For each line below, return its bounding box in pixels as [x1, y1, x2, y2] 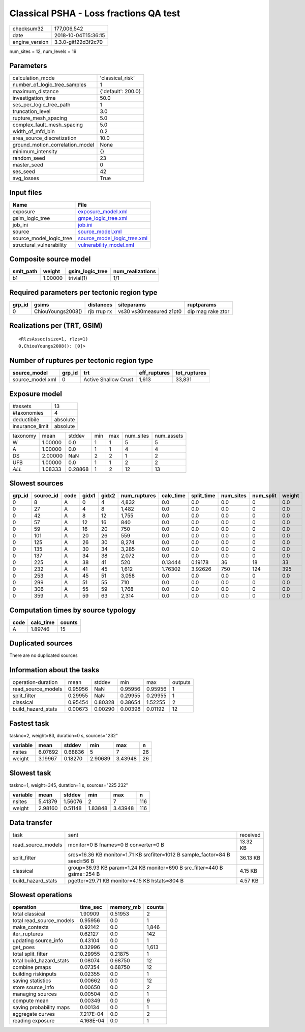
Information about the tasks [9, 666, 100, 674]
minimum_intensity [12, 148, 58, 155]
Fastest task [9, 719, 49, 728]
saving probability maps [12, 1004, 70, 1011]
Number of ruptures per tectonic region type [9, 356, 154, 365]
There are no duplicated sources [9, 652, 78, 658]
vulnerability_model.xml [78, 241, 134, 248]
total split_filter [12, 951, 48, 958]
